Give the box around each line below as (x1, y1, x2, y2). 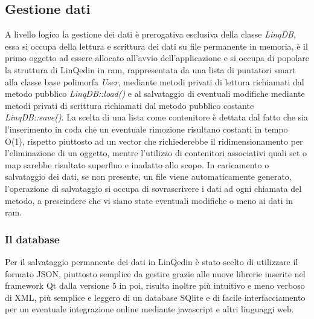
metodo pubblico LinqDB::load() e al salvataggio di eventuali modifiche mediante (5, 87, 305, 100)
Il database (5, 231, 60, 246)
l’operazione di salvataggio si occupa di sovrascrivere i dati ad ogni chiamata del (5, 182, 302, 194)
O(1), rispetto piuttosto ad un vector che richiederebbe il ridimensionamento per (5, 134, 303, 147)
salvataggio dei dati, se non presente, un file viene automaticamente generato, (5, 170, 292, 183)
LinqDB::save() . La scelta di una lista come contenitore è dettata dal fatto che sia (5, 111, 308, 123)
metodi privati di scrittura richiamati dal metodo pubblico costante (5, 99, 254, 111)
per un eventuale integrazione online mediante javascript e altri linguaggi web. (5, 303, 294, 315)
